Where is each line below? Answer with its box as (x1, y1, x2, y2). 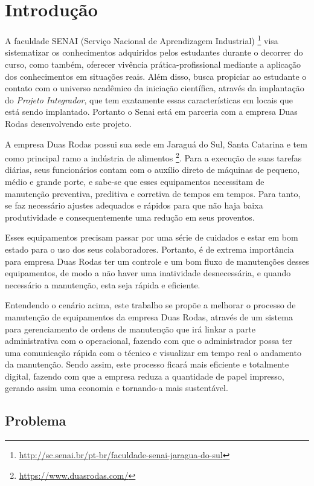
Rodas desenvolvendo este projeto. (5, 117, 132, 129)
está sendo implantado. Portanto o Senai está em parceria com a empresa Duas (5, 105, 298, 118)
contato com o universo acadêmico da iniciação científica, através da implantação (5, 82, 304, 94)
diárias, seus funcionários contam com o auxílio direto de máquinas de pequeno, (5, 163, 300, 176)
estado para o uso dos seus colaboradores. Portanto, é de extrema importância (5, 242, 294, 255)
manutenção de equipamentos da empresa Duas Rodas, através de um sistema (5, 310, 293, 323)
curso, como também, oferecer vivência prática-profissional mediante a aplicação (5, 57, 301, 70)
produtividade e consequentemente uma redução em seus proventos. (5, 210, 255, 223)
